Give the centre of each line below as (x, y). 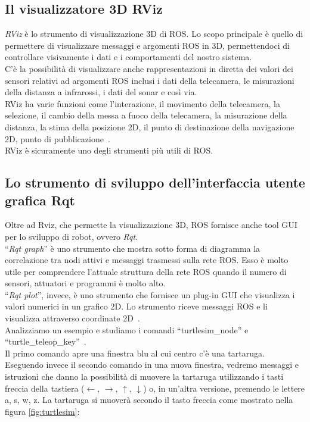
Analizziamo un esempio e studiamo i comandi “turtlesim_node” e (127, 329)
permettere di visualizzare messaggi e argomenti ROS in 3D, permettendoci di (147, 45)
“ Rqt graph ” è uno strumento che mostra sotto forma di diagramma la (133, 248)
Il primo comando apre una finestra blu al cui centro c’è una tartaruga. (135, 353)
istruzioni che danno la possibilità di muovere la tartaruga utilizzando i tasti (144, 376)
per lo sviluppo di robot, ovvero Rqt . (72, 236)
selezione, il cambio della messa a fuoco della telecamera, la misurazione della (146, 115)
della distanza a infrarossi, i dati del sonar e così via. (101, 92)
